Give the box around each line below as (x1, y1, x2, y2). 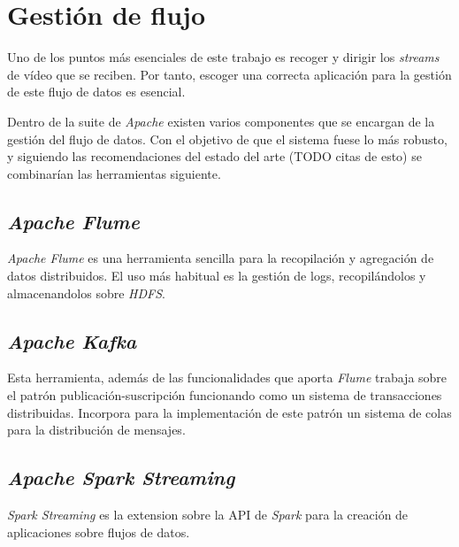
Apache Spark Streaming (7, 464, 235, 491)
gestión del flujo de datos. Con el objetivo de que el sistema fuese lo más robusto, (7, 129, 448, 148)
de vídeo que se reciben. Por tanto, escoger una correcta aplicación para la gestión (7, 65, 452, 83)
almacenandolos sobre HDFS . (7, 283, 165, 302)
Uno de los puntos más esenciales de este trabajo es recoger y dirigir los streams (7, 48, 440, 66)
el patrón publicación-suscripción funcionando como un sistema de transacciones (7, 386, 442, 404)
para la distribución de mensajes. (7, 420, 186, 439)
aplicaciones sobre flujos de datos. (7, 522, 190, 541)
